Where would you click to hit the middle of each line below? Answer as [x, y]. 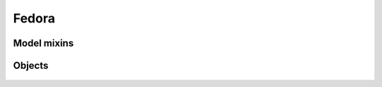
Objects [31, 66]
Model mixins [44, 43]
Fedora [34, 18]
